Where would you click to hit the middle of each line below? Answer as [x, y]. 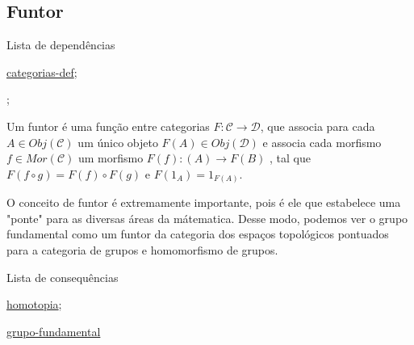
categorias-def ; [42, 72]
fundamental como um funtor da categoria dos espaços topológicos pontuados [198, 234]
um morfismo [111, 158]
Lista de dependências [61, 45]
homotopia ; [34, 304]
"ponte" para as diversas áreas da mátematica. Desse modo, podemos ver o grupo [207, 218]
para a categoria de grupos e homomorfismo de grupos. [142, 250]
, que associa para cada [318, 126]
